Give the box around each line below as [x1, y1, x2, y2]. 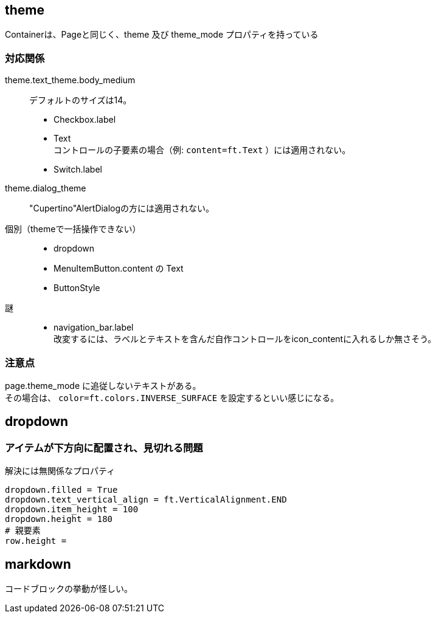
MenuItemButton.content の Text [54, 263, 184, 274]
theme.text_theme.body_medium [5, 75, 136, 86]
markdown [5, 556, 71, 572]
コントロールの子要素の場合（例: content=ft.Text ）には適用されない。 [54, 145, 351, 156]
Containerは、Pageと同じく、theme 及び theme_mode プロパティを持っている [5, 29, 319, 40]
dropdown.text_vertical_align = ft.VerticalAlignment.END [5, 495, 287, 505]
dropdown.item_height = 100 [5, 504, 139, 515]
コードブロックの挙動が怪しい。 [5, 583, 133, 594]
